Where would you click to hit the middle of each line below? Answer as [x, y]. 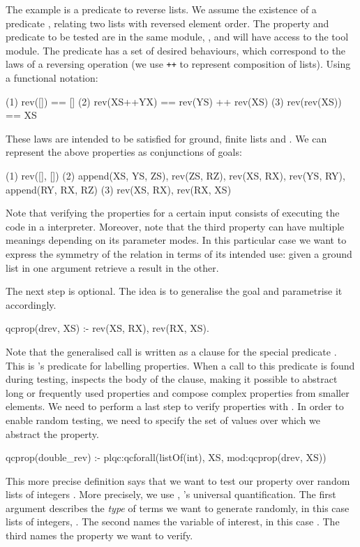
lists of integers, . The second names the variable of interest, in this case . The [173, 522]
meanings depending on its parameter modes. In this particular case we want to [176, 240]
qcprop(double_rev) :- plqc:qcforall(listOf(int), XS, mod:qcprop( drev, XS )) [166, 457]
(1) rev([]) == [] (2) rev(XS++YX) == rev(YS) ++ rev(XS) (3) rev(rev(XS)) [174, 101]
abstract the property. [52, 433]
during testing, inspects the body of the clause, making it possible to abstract [172, 379]
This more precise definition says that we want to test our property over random [178, 480]
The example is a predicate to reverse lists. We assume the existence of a [161, 9]
